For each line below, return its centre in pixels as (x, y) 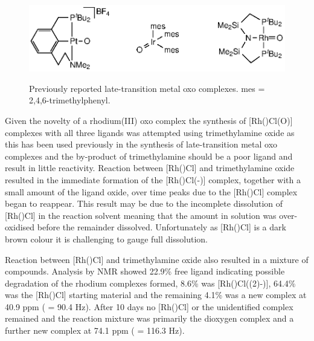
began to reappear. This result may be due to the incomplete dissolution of (144, 203)
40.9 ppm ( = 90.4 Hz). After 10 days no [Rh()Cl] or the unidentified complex (149, 306)
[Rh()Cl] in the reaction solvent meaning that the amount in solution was (141, 215)
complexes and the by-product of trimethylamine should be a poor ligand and (149, 156)
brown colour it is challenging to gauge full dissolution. (106, 239)
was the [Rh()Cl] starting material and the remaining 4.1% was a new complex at (156, 295)
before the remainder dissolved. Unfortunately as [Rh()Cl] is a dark (162, 227)
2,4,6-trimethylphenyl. (70, 100)
